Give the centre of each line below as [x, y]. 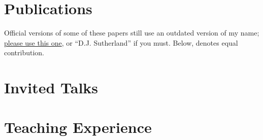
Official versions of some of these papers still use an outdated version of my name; [132, 33]
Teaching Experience [78, 127]
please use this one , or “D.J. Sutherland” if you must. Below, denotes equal [121, 42]
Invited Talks [51, 87]
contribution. [24, 52]
